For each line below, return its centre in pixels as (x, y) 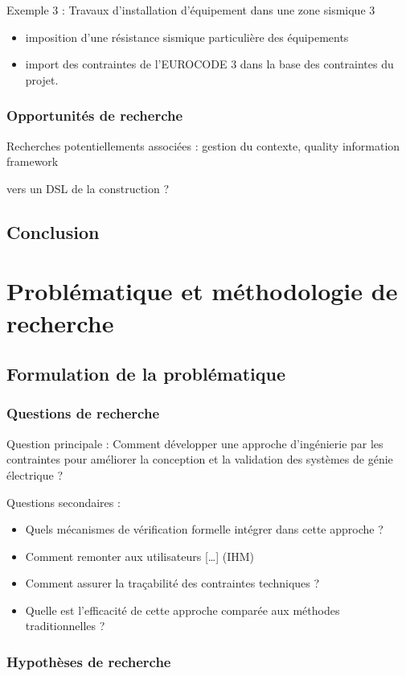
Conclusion (53, 231)
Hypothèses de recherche (89, 661)
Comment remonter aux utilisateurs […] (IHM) (139, 556)
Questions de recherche (83, 413)
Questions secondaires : (64, 502)
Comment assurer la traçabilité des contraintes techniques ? (172, 583)
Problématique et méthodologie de (202, 291)
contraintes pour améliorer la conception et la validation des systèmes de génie (200, 459)
